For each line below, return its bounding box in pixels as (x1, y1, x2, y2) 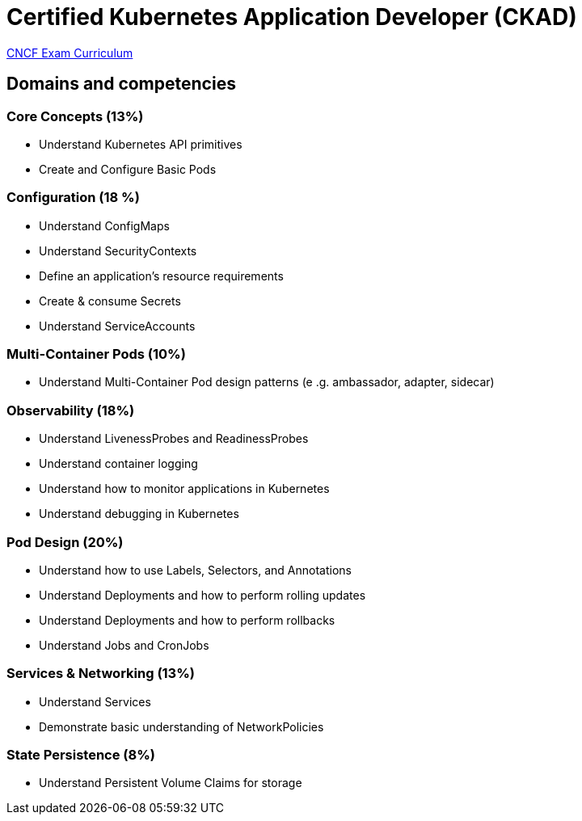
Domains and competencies (6, 74, 236, 95)
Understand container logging (39, 457, 198, 471)
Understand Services (39, 694, 151, 709)
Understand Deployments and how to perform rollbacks (39, 613, 335, 627)
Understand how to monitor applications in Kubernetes (39, 482, 330, 496)
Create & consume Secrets (39, 293, 181, 308)
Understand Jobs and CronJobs (39, 638, 209, 652)
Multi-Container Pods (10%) (6, 346, 186, 363)
